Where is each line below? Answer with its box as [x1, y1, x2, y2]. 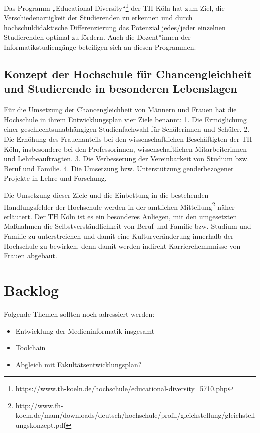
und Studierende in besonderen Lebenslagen [4, 81, 237, 96]
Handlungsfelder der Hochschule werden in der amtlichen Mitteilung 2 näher [4, 200, 235, 212]
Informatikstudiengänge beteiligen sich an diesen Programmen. [4, 42, 196, 52]
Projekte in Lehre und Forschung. [4, 173, 107, 183]
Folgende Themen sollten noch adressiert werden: [4, 308, 155, 319]
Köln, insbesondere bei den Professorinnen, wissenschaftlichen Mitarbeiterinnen [4, 143, 247, 154]
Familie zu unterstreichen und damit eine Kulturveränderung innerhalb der [4, 231, 234, 241]
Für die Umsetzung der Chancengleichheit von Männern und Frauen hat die [4, 104, 237, 115]
